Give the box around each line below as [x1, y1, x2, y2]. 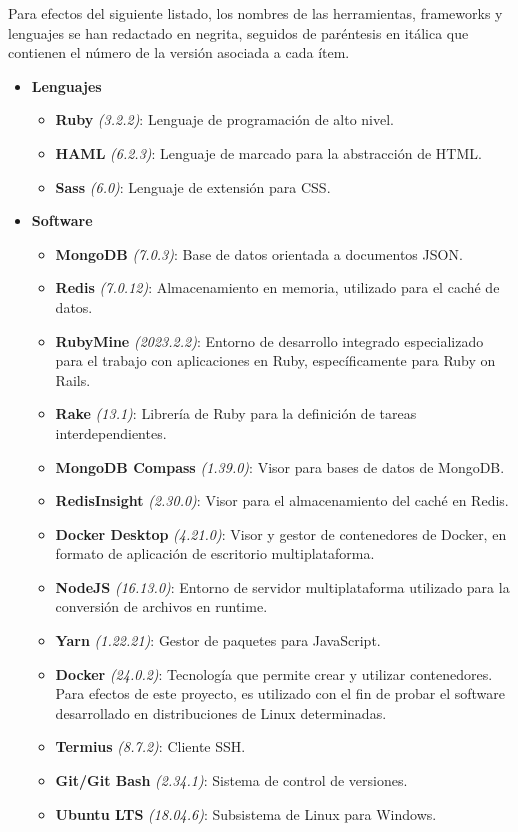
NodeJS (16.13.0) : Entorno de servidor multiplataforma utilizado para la [55, 576, 510, 597]
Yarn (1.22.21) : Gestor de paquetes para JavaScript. [55, 630, 381, 651]
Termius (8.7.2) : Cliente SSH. [55, 736, 246, 757]
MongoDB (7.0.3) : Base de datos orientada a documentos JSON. [55, 243, 463, 264]
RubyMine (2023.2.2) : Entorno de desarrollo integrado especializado [55, 330, 484, 351]
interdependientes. [55, 422, 167, 443]
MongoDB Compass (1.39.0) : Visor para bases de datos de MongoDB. [55, 456, 505, 477]
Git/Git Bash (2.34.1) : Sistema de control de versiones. [55, 770, 408, 791]
